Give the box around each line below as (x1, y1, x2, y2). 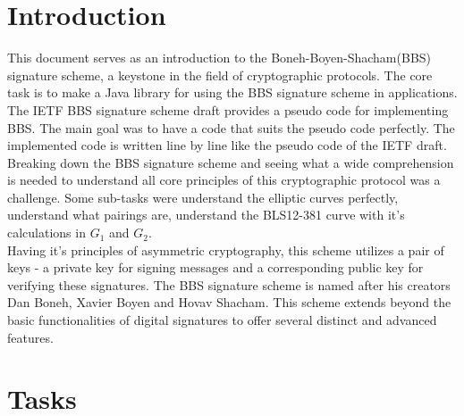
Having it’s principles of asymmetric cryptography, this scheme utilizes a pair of (7, 240, 444, 259)
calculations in (7, 223, 86, 242)
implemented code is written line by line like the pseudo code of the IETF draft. (7, 136, 447, 154)
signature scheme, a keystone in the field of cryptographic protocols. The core (7, 65, 433, 84)
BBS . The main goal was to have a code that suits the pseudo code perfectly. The (7, 118, 455, 137)
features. (7, 328, 54, 346)
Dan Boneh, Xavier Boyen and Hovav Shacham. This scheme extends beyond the (7, 293, 451, 312)
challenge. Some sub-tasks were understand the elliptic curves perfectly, (7, 187, 399, 206)
